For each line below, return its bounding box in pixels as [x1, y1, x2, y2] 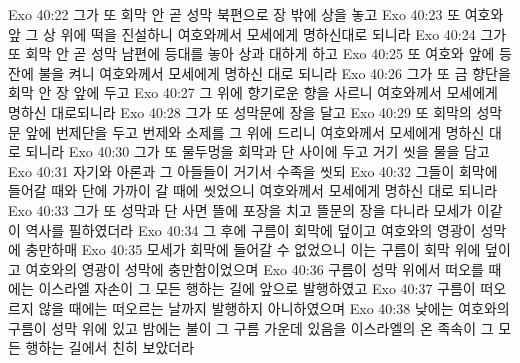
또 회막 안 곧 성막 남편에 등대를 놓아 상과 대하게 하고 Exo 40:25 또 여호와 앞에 [8, 43, 495, 64]
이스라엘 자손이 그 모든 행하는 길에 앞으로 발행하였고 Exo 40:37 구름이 [38, 278, 476, 299]
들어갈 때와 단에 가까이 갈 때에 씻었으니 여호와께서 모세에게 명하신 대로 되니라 [8, 180, 498, 201]
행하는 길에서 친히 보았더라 [25, 337, 195, 358]
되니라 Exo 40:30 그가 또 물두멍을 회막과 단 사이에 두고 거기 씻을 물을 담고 [25, 141, 490, 162]
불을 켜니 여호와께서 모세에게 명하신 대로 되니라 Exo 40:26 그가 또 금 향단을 [38, 62, 511, 83]
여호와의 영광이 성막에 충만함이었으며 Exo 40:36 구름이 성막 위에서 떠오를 [25, 258, 484, 279]
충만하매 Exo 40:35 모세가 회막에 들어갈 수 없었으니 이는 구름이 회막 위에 [25, 239, 481, 260]
